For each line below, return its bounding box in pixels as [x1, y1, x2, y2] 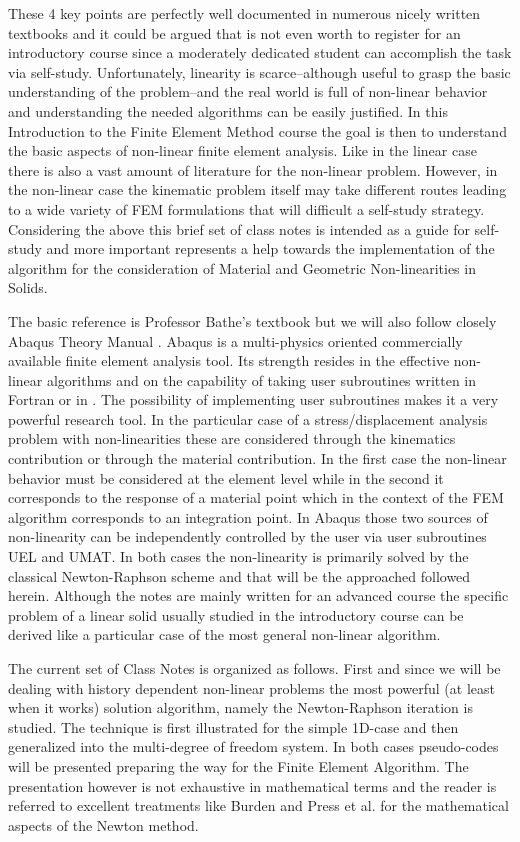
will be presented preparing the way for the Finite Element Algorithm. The [8, 755, 469, 776]
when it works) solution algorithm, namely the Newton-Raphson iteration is [8, 697, 473, 718]
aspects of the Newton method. [8, 814, 199, 835]
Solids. [8, 277, 48, 298]
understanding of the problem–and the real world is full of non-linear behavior [8, 81, 488, 102]
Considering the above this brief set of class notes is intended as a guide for [8, 218, 470, 239]
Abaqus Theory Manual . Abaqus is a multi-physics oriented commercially [8, 330, 463, 351]
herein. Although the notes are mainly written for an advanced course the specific [8, 585, 509, 606]
